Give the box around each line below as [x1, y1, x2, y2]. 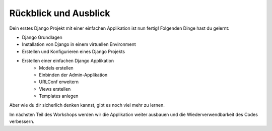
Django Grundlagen [22, 34, 62, 40]
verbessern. [9, 118, 35, 124]
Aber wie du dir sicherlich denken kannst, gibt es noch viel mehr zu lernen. [9, 102, 165, 108]
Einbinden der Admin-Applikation [39, 72, 108, 78]
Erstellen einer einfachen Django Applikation [22, 58, 114, 64]
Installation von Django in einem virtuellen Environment [22, 41, 136, 47]
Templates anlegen [39, 93, 79, 99]
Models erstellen [39, 64, 74, 71]
